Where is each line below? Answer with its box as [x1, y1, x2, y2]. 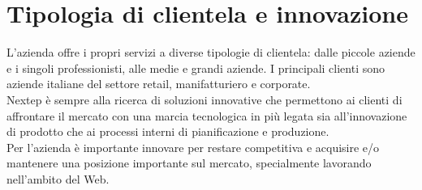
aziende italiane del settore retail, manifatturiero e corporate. [6, 75, 311, 92]
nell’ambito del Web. [6, 170, 110, 187]
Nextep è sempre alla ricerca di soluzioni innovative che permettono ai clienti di [6, 91, 403, 108]
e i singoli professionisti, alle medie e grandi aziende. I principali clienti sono [6, 59, 385, 76]
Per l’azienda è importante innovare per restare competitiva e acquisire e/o [6, 138, 380, 155]
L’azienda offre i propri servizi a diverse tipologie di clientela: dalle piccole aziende [6, 44, 416, 61]
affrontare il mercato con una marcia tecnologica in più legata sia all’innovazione [6, 107, 407, 124]
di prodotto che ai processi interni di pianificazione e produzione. [6, 123, 329, 140]
